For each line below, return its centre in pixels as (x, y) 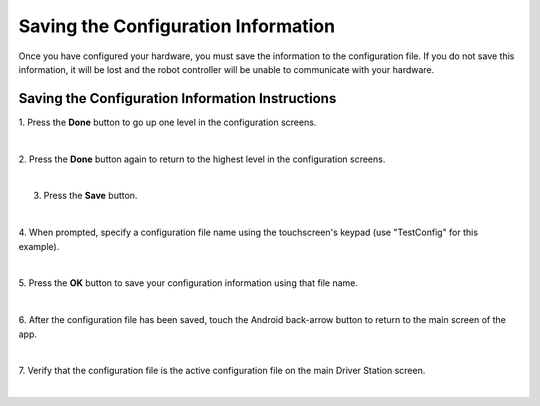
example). (39, 246)
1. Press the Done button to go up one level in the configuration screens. (167, 122)
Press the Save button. (90, 196)
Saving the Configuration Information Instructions (177, 98)
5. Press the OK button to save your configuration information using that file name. (188, 283)
